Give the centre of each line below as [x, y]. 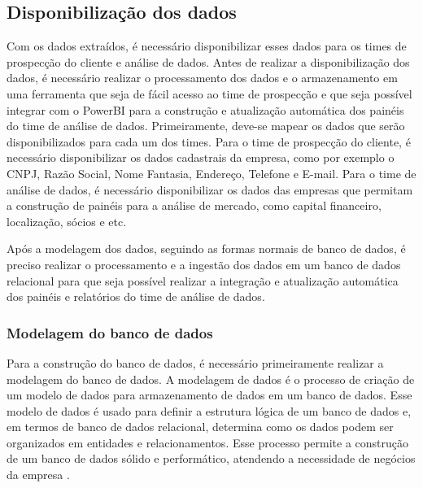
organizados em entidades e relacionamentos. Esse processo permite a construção [208, 442]
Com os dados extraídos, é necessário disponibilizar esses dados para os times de [207, 46]
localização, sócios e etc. [67, 221]
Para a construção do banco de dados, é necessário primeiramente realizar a [195, 362]
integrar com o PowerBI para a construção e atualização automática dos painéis [205, 109]
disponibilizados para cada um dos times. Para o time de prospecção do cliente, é [209, 141]
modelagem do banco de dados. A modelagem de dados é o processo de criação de [211, 379]
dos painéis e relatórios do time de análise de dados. [136, 296]
